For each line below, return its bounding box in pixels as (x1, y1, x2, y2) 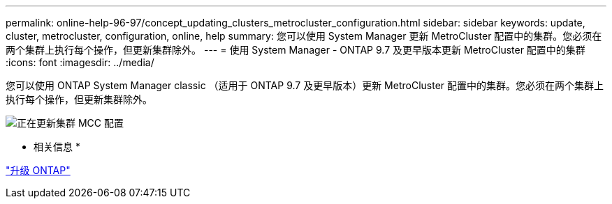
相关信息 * (34, 141, 80, 152)
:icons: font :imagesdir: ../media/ (6, 56, 154, 68)
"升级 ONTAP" (6, 164, 71, 176)
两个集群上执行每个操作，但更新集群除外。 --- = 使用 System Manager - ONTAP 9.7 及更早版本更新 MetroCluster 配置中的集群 (6, 44, 585, 56)
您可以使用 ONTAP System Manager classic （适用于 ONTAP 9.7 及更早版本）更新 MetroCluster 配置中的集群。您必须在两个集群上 (6, 79, 604, 91)
